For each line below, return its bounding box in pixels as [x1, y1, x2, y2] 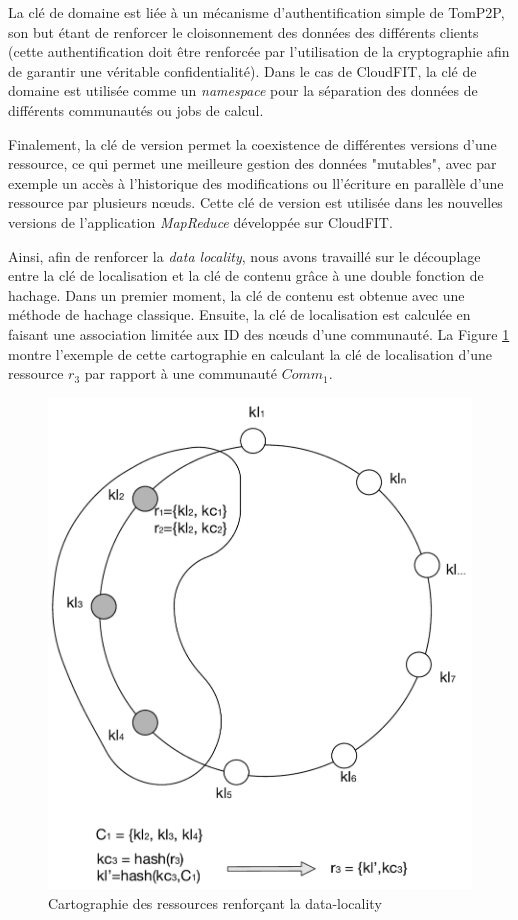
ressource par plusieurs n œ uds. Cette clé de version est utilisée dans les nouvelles [8, 192, 503, 213]
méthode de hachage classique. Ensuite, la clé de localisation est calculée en [8, 304, 471, 325]
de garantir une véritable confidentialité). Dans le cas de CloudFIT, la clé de [8, 60, 477, 81]
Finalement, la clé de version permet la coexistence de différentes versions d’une [8, 133, 497, 154]
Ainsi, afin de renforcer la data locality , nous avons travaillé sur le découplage [8, 245, 481, 266]
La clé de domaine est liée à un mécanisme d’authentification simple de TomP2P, [8, 2, 505, 22]
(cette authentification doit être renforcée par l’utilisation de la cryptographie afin [8, 41, 510, 62]
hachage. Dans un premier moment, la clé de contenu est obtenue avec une [8, 284, 465, 305]
